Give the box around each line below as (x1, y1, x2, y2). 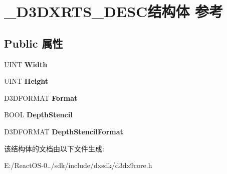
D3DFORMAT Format (4, 92, 78, 103)
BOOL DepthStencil (4, 109, 73, 120)
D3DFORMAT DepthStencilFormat (4, 126, 123, 136)
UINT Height (4, 76, 49, 86)
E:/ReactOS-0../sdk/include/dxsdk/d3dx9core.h (4, 160, 152, 170)
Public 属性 (4, 35, 63, 51)
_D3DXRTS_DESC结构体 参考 (4, 1, 223, 22)
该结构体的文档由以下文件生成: (4, 143, 104, 153)
